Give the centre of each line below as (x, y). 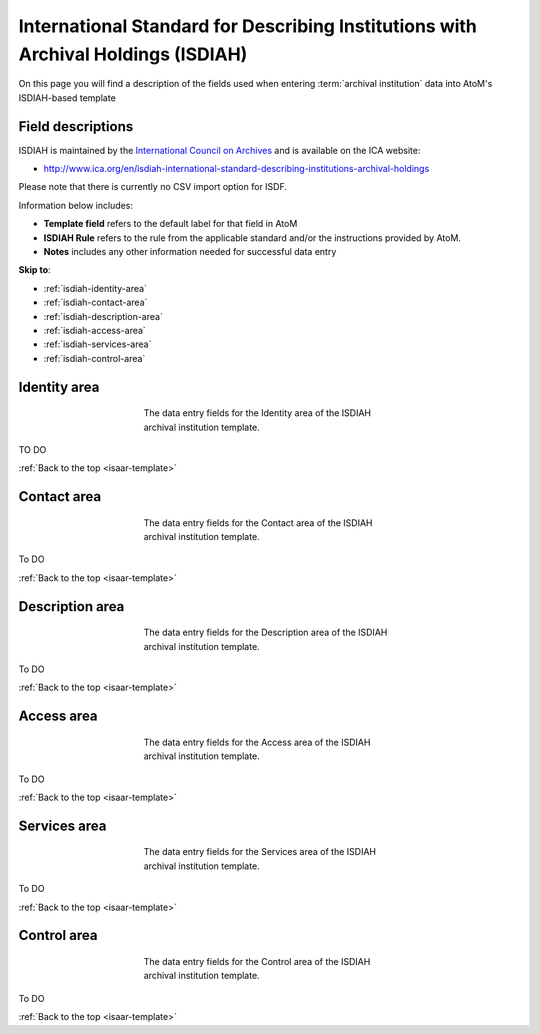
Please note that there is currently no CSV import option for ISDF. (153, 187)
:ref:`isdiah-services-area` (97, 344)
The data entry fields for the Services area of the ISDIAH (260, 852)
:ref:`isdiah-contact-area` (95, 302)
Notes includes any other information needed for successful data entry (190, 251)
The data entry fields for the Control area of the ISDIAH (257, 962)
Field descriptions (76, 126)
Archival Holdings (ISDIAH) (133, 54)
